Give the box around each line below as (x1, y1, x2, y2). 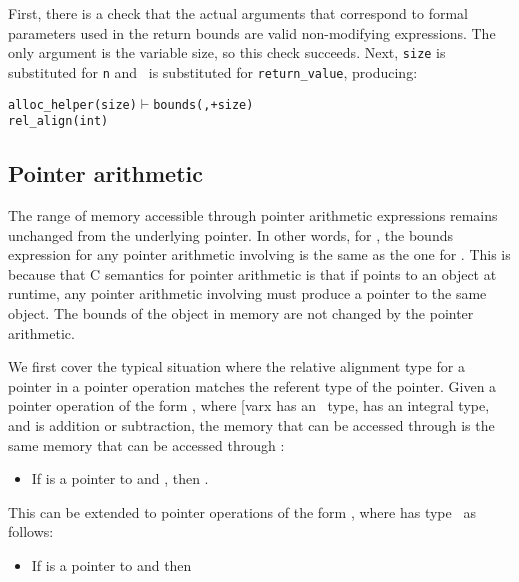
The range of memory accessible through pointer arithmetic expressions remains (8, 205, 498, 226)
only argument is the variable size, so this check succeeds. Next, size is (8, 42, 446, 63)
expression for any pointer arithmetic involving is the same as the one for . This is (8, 244, 511, 265)
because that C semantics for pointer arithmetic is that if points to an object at (8, 263, 497, 284)
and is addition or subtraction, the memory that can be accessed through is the (8, 414, 495, 435)
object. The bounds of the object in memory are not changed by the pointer (8, 302, 474, 323)
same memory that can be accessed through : (8, 434, 285, 455)
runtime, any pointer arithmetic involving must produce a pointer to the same (8, 283, 487, 304)
